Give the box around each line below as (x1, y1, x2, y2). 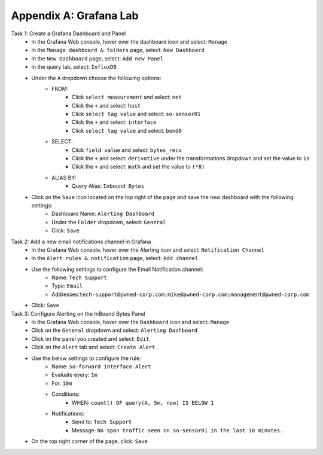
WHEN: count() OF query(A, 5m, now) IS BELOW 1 (72, 399, 214, 406)
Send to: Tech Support (72, 419, 132, 426)
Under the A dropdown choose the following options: (31, 74, 161, 81)
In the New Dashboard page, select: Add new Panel (31, 54, 164, 62)
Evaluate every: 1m (51, 371, 97, 378)
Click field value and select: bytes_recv (72, 146, 182, 154)
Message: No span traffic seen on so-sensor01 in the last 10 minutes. (72, 426, 284, 433)
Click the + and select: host (72, 102, 141, 109)
